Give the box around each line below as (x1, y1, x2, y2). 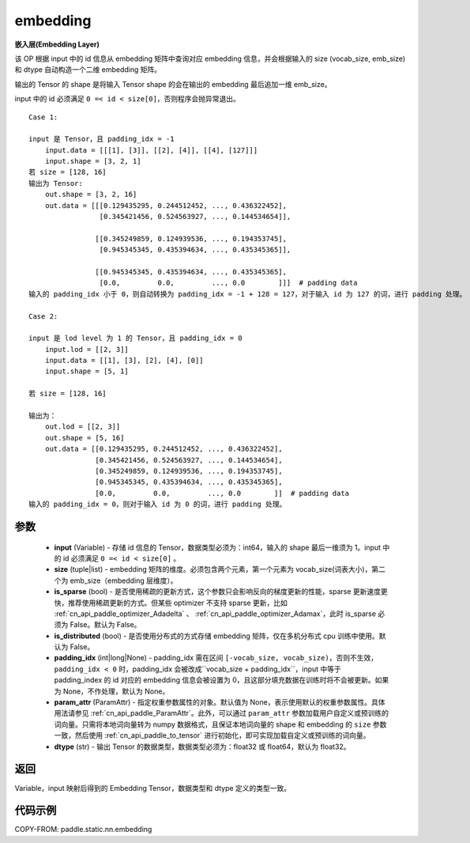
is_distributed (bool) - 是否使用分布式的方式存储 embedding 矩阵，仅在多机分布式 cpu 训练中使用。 (54, 631, 379, 641)
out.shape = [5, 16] (44, 433, 125, 442)
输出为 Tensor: (28, 179, 83, 187)
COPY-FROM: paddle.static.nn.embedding (14, 825, 152, 834)
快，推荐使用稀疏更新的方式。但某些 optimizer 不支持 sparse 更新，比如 (54, 598, 288, 607)
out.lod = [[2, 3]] (44, 422, 121, 431)
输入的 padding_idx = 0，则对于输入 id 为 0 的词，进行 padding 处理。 (28, 500, 287, 509)
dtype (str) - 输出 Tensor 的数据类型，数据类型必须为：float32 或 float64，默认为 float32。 (54, 742, 351, 751)
